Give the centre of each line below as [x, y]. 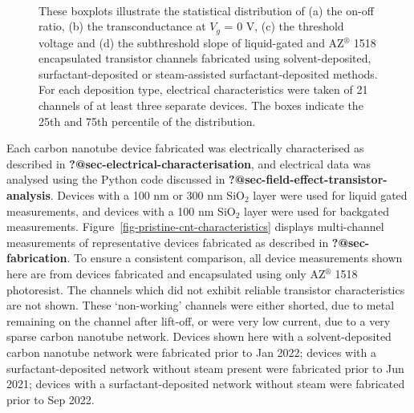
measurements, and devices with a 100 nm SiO [121, 211]
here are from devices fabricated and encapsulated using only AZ [166, 273]
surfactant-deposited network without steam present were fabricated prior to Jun [205, 368]
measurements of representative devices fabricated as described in [168, 242]
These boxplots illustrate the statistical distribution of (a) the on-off [206, 10]
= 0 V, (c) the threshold [284, 26]
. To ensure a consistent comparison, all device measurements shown [235, 258]
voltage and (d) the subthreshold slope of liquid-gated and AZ [191, 42]
